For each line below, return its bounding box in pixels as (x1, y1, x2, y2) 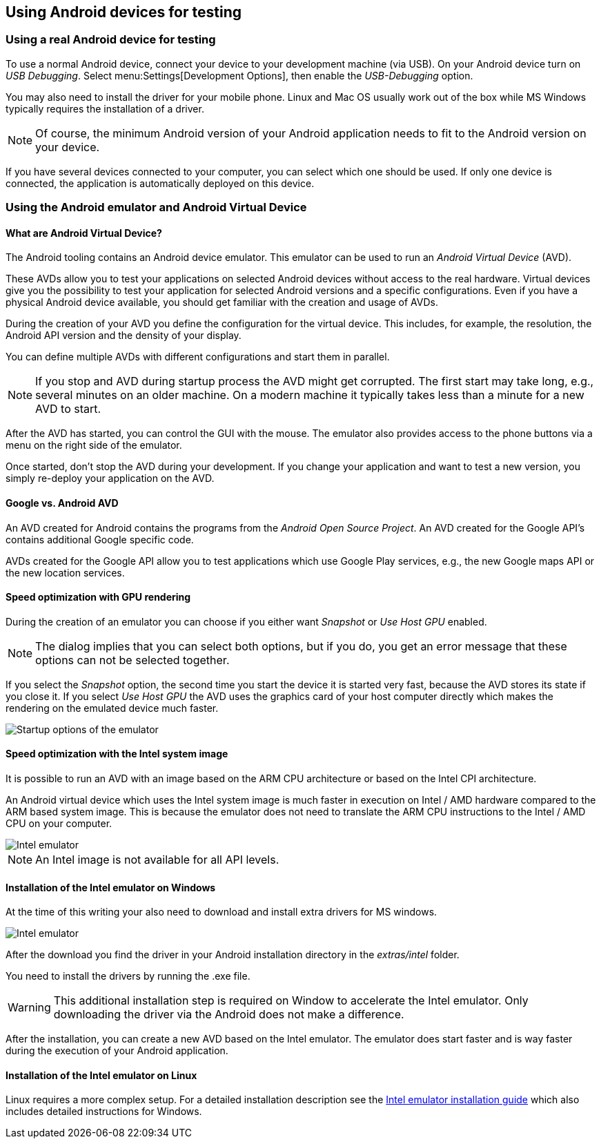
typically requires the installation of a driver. (6, 102, 204, 115)
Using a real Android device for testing (6, 32, 216, 47)
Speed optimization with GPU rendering (6, 591, 191, 603)
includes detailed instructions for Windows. (6, 1105, 202, 1118)
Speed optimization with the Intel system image (6, 748, 228, 760)
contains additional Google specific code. (6, 533, 194, 545)
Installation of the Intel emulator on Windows (6, 881, 216, 893)
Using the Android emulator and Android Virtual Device (6, 200, 307, 215)
